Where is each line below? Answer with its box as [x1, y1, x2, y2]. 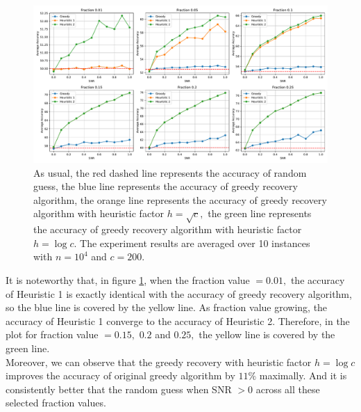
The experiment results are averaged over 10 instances [80, 235, 310, 250]
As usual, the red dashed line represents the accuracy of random [33, 165, 307, 180]
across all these [255, 381, 320, 396]
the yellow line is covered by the [199, 327, 335, 342]
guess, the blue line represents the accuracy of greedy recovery [33, 179, 298, 193]
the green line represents [208, 206, 312, 221]
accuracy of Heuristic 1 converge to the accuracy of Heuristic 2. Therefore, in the [6, 313, 350, 328]
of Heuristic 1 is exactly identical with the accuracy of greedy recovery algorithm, [6, 286, 352, 301]
